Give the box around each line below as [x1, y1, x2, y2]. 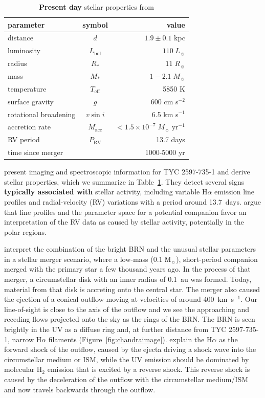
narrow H [12, 334, 42, 344]
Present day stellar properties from [39, 2, 154, 12]
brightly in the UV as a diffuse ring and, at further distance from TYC [4, 324, 227, 335]
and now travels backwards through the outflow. [4, 384, 156, 394]
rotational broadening [8, 108, 76, 119]
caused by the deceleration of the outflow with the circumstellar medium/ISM [4, 374, 249, 384]
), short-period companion [176, 253, 258, 264]
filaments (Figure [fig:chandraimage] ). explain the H [48, 334, 212, 344]
